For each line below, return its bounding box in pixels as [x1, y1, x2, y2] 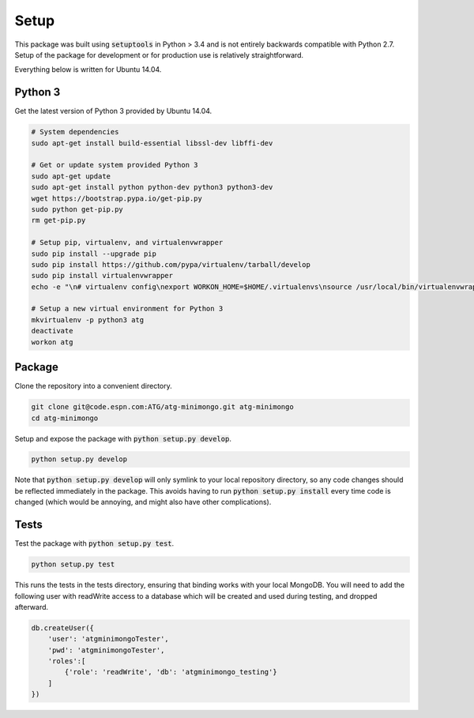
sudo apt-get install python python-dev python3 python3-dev [31, 182, 273, 192]
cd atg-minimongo [31, 413, 99, 423]
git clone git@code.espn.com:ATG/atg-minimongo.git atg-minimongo [31, 403, 294, 412]
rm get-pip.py [31, 216, 86, 225]
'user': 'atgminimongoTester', [47, 634, 169, 644]
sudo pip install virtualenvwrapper [31, 271, 174, 280]
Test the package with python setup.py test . [14, 539, 175, 548]
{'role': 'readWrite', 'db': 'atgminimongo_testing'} [64, 667, 277, 677]
